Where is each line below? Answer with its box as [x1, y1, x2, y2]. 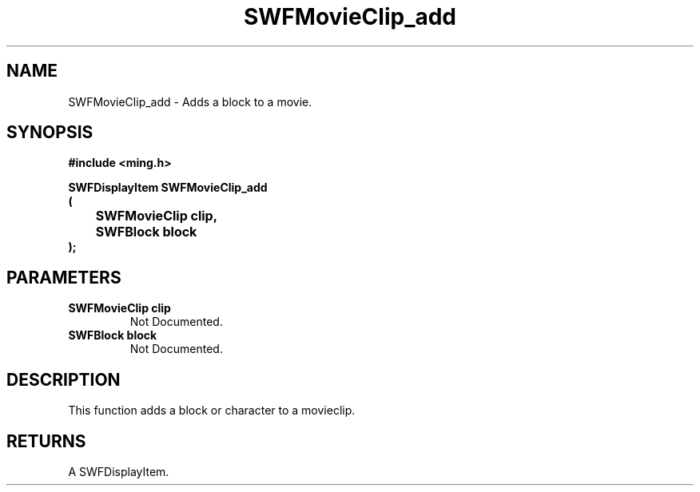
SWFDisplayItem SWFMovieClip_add [68, 181, 268, 195]
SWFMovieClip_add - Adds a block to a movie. [68, 94, 312, 109]
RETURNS [6, 430, 86, 451]
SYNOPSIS [6, 122, 93, 143]
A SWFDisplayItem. [68, 464, 169, 478]
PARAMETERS [6, 267, 121, 288]
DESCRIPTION [6, 369, 121, 390]
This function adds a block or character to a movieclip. [68, 403, 356, 418]
